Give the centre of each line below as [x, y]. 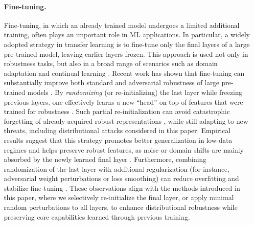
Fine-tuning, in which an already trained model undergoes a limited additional [122, 25]
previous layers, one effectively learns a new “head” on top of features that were [124, 101]
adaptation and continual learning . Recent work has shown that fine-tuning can [124, 73]
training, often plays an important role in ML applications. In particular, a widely [127, 34]
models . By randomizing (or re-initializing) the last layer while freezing [135, 92]
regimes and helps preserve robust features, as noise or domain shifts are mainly [124, 149]
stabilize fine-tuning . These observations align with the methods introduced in [122, 188]
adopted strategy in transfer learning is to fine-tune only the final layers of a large [127, 44]
